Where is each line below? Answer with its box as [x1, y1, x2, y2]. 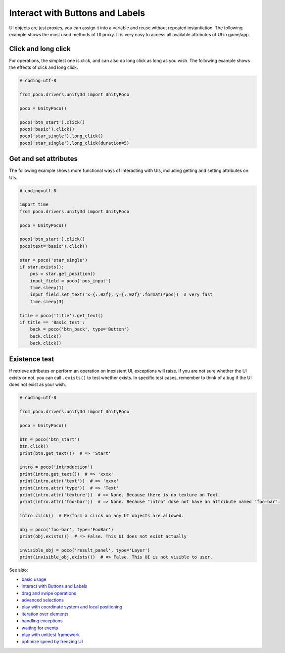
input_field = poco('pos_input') [30, 278, 111, 283]
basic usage [21, 576, 47, 582]
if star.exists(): [19, 264, 64, 270]
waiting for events [21, 625, 58, 631]
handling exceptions [21, 618, 63, 624]
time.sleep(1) [30, 285, 64, 291]
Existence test [9, 355, 54, 363]
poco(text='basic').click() [19, 243, 88, 249]
